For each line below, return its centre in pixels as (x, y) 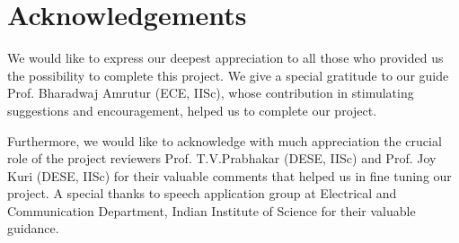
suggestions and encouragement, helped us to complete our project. (192, 110)
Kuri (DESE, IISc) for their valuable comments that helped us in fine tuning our (229, 175)
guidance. (33, 228)
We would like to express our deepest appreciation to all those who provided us (225, 58)
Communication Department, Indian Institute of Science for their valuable (212, 210)
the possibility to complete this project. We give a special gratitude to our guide (228, 75)
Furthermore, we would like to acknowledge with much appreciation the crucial (225, 140)
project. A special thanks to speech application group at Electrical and (202, 193)
